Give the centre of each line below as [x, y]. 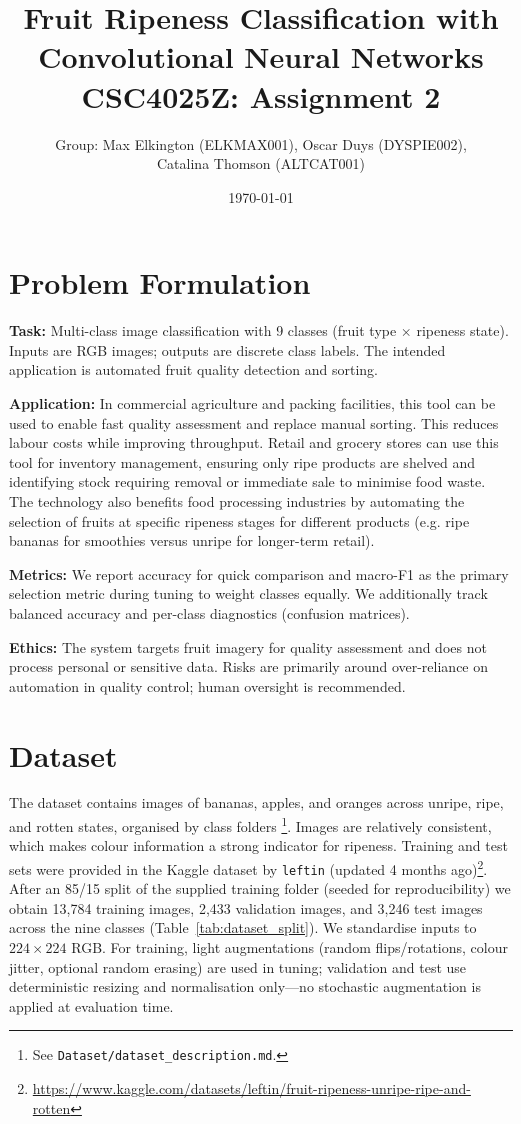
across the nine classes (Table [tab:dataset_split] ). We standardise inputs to [243, 927]
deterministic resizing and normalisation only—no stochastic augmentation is [245, 986]
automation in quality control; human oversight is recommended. [207, 685]
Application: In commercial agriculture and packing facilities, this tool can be [252, 403]
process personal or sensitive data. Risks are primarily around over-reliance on [249, 666]
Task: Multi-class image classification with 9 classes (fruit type [203, 330]
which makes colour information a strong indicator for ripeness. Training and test [258, 845]
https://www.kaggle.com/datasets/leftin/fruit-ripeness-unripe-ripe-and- [251, 1088]
